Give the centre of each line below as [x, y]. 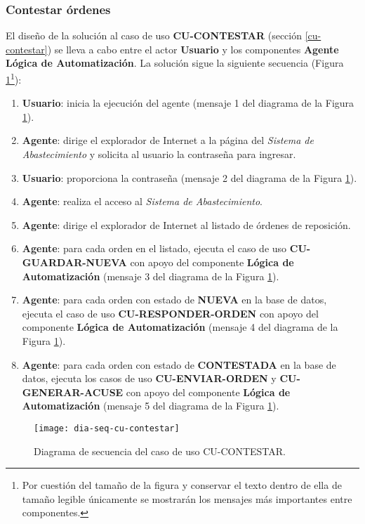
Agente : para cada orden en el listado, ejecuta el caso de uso [154, 248]
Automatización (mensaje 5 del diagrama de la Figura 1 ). [151, 406]
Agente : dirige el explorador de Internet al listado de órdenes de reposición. [186, 224]
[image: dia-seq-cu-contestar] [107, 428]
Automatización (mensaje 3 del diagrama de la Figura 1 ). [151, 276]
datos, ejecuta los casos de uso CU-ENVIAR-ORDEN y [149, 378]
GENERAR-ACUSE [73, 392]
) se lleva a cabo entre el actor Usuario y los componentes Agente [193, 49]
